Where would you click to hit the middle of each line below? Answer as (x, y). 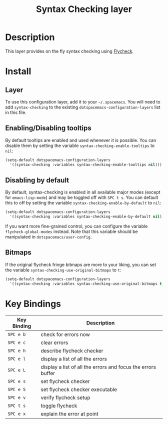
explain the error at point (69, 413)
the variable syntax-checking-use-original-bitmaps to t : (63, 270)
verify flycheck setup (65, 397)
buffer (48, 373)
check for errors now (65, 334)
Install (18, 71)
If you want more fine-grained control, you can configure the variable (76, 226)
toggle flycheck (59, 405)
